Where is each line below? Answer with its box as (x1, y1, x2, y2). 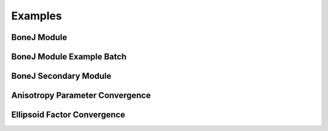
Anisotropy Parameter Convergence (11, 90, 151, 101)
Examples (11, 9, 62, 22)
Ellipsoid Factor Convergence (11, 110, 126, 120)
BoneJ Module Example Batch (11, 52, 127, 62)
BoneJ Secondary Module (11, 71, 112, 81)
